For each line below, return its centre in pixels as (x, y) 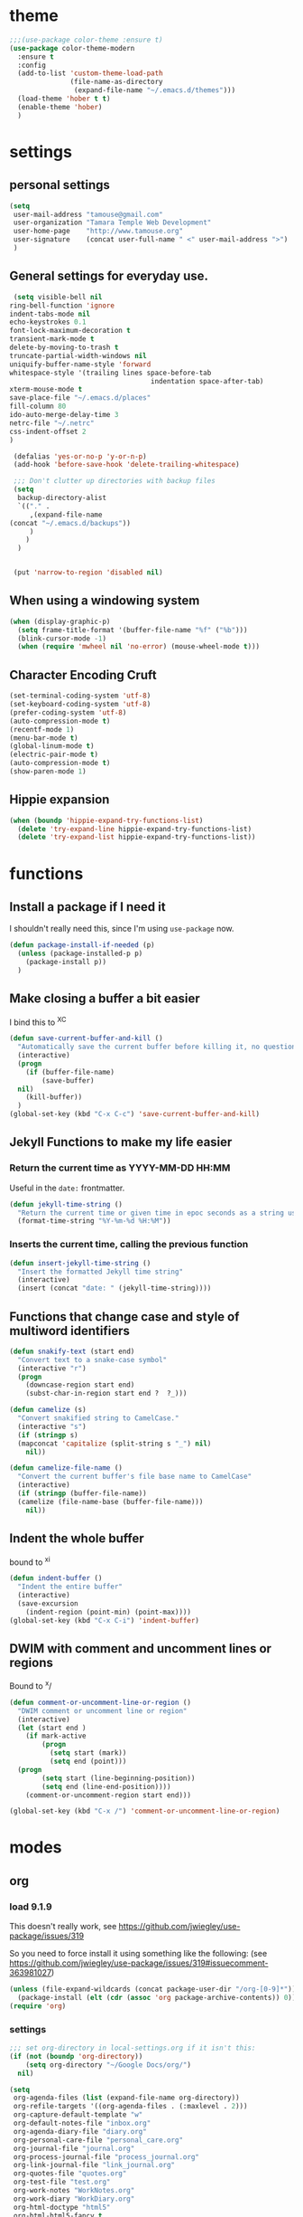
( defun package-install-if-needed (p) (82, 945)
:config (32, 65)
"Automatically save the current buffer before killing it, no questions (159, 1047)
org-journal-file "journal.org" (74, 2148)
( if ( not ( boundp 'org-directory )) (76, 2056)
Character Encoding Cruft (83, 675)
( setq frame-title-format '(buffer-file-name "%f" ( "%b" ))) (133, 630)
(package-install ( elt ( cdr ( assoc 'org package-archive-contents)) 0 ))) (159, 1998)
